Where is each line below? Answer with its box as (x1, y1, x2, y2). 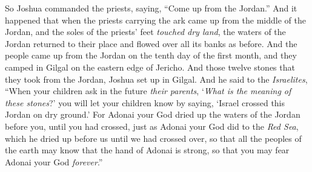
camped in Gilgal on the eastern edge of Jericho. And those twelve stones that (5, 60, 295, 73)
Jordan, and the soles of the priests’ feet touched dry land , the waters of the (5, 25, 286, 38)
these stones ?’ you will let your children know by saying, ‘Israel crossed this (5, 96, 285, 109)
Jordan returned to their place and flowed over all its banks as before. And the (5, 37, 297, 49)
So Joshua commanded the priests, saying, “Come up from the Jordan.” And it (5, 2, 297, 14)
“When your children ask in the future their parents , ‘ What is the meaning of (5, 84, 291, 97)
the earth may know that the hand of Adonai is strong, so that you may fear (5, 144, 290, 156)
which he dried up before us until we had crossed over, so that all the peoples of (5, 132, 302, 144)
